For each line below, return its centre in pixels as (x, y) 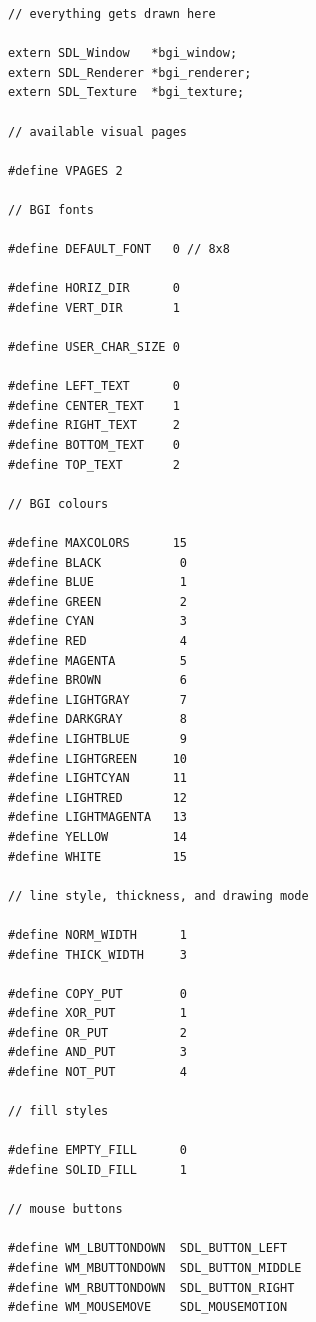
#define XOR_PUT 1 (97, 1013)
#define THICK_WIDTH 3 (97, 954)
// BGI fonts (51, 209)
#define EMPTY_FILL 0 (97, 1150)
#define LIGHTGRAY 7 (97, 699)
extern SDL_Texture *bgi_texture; (126, 92)
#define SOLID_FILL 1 (97, 1170)
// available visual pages (97, 131)
